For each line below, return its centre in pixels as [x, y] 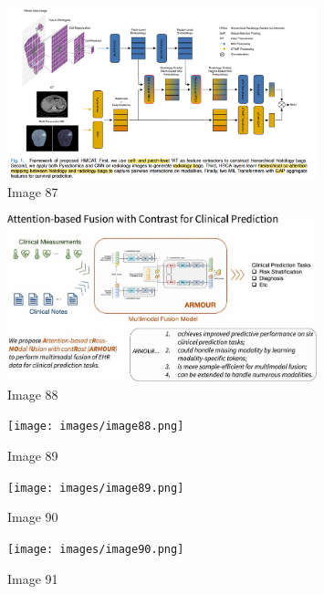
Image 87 [33, 192]
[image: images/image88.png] [96, 427]
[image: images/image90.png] [96, 549]
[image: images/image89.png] [96, 488]
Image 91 [33, 578]
